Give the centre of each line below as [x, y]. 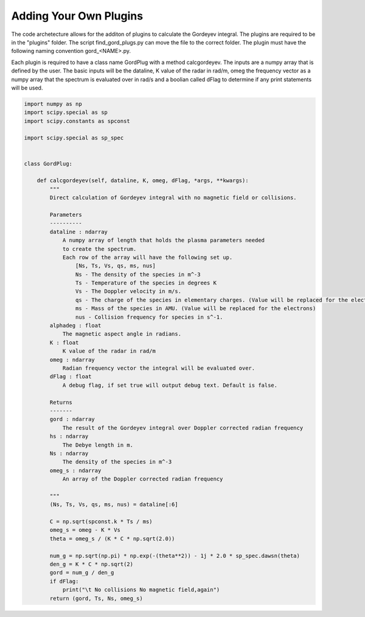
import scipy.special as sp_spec [74, 138]
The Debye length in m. [98, 445]
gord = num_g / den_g [82, 573]
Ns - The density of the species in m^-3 [138, 274]
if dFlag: [64, 581]
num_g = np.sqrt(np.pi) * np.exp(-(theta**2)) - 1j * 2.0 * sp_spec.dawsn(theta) [175, 555]
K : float [64, 342]
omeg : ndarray [72, 360]
